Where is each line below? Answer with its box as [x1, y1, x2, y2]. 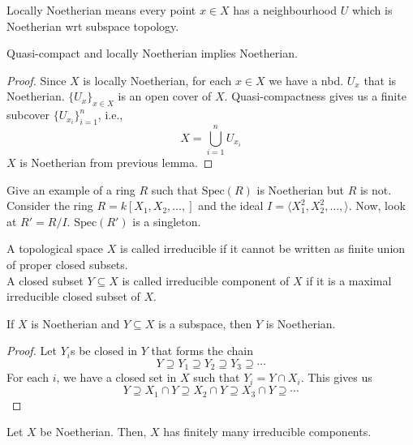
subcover [6, 106, 50, 123]
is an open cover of [118, 88, 212, 105]
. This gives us [300, 369, 372, 386]
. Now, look [348, 197, 406, 214]
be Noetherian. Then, [40, 423, 147, 440]
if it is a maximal [306, 272, 392, 289]
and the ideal [198, 197, 264, 214]
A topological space [6, 240, 104, 257]
